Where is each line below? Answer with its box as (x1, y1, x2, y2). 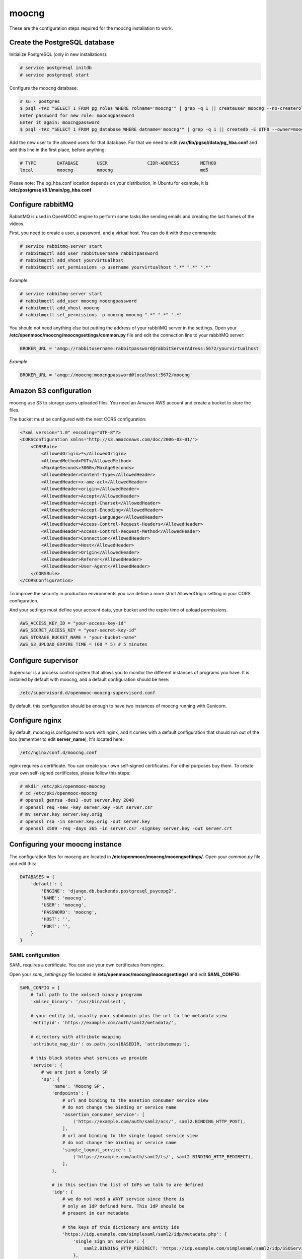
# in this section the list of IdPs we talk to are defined (51, 1182, 203, 1188)
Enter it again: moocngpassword (20, 119, 100, 125)
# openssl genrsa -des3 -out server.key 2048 (20, 797, 134, 803)
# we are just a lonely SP (41, 1069, 108, 1075)
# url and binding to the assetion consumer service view (62, 1097, 209, 1103)
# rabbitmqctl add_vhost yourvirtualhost (20, 257, 124, 263)
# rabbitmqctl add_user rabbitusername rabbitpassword (20, 250, 158, 256)
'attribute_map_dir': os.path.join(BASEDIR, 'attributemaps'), (30, 1041, 190, 1047)
